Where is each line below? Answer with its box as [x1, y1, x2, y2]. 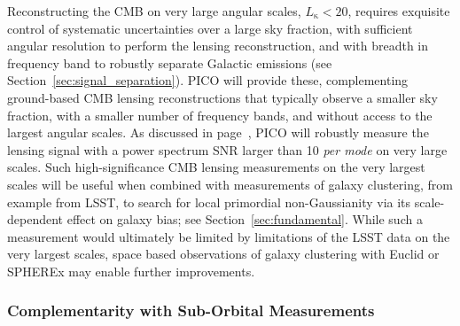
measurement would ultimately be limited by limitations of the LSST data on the [7, 227, 450, 245]
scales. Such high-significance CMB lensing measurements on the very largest [7, 158, 425, 176]
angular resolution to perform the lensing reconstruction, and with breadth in [7, 36, 429, 55]
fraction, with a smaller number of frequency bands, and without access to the [7, 105, 433, 124]
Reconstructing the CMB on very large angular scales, [7, 2, 301, 19]
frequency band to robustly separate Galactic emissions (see [7, 53, 332, 72]
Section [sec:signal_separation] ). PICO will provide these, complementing [7, 71, 409, 89]
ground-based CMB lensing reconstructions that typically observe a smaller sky [7, 88, 438, 106]
